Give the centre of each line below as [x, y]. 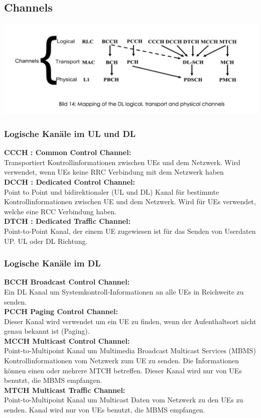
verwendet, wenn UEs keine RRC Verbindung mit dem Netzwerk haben [114, 172]
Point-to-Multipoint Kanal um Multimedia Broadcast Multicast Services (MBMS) [130, 351]
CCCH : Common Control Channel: [68, 152]
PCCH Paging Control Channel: [61, 311]
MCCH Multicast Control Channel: [67, 340]
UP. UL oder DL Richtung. [46, 241]
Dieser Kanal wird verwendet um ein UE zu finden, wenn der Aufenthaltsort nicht [130, 321]
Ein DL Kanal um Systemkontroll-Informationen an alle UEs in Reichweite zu [124, 291]
